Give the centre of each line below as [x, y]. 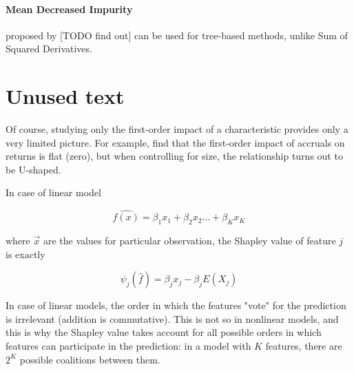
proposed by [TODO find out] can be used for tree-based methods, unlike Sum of [177, 35]
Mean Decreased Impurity [69, 9]
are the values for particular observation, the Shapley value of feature [189, 241]
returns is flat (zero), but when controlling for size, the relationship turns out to [174, 156]
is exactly [25, 254]
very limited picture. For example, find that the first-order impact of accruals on [175, 142]
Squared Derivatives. [49, 49]
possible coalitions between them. [90, 359]
